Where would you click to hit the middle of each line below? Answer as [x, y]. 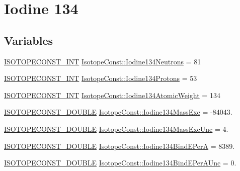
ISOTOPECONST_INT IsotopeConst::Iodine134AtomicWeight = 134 [112, 95]
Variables [29, 40]
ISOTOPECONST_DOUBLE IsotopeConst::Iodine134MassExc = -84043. [118, 112]
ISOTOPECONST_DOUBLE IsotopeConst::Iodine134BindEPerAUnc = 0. [120, 163]
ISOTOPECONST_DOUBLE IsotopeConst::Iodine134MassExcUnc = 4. [116, 129]
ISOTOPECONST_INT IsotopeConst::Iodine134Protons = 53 [101, 78]
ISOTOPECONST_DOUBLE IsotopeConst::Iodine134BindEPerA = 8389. [119, 146]
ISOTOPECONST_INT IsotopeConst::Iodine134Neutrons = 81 [103, 61]
